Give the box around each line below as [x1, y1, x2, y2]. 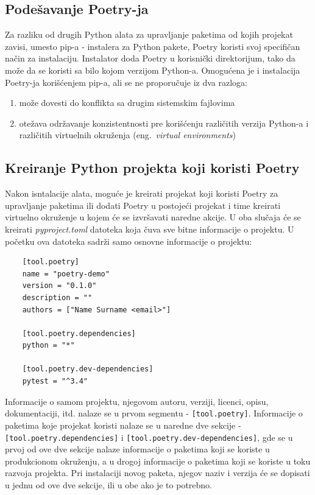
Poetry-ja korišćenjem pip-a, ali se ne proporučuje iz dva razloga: [5, 75, 247, 88]
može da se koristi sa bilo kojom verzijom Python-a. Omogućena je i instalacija [5, 63, 300, 76]
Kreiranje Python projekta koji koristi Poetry [5, 158, 300, 177]
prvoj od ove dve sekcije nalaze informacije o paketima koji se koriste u [5, 443, 270, 455]
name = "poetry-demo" [22, 269, 110, 278]
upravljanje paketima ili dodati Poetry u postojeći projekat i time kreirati [5, 198, 281, 211]
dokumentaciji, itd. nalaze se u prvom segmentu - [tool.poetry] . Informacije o [5, 407, 303, 420]
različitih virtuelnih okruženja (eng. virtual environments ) [19, 128, 236, 141]
